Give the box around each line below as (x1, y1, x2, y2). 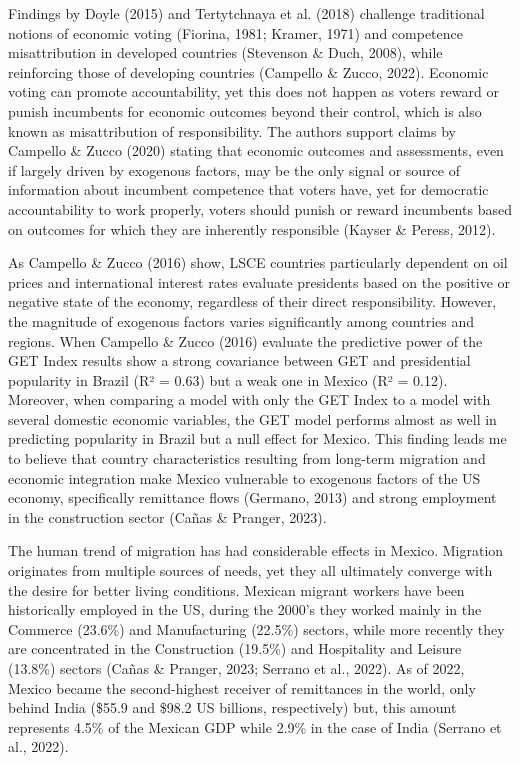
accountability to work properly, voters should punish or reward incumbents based (8, 198, 512, 219)
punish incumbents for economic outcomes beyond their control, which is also (8, 100, 482, 121)
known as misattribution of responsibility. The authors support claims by (8, 120, 456, 141)
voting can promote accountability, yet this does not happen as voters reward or (8, 81, 499, 102)
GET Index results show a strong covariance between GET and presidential (8, 350, 471, 371)
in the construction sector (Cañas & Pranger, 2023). (8, 506, 327, 527)
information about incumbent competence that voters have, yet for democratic (8, 179, 489, 200)
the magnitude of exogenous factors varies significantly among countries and (8, 310, 475, 331)
